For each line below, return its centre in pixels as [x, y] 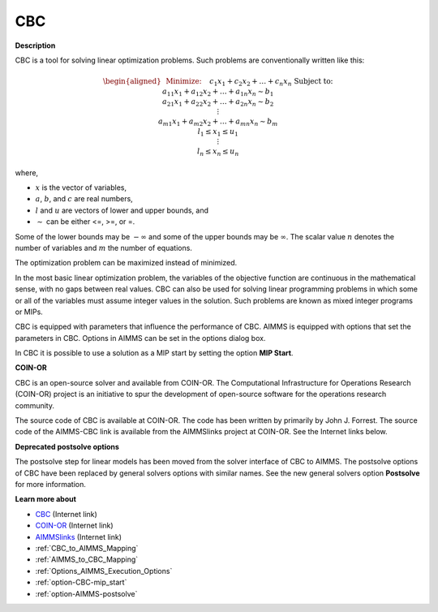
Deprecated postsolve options [67, 446]
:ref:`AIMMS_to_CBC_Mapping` [87, 559]
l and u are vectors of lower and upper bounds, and [122, 210]
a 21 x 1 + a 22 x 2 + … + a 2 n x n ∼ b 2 [218, 102]
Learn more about [46, 499]
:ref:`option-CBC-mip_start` [81, 582]
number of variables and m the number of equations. [103, 248]
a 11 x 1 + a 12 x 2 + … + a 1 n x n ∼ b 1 [218, 92]
